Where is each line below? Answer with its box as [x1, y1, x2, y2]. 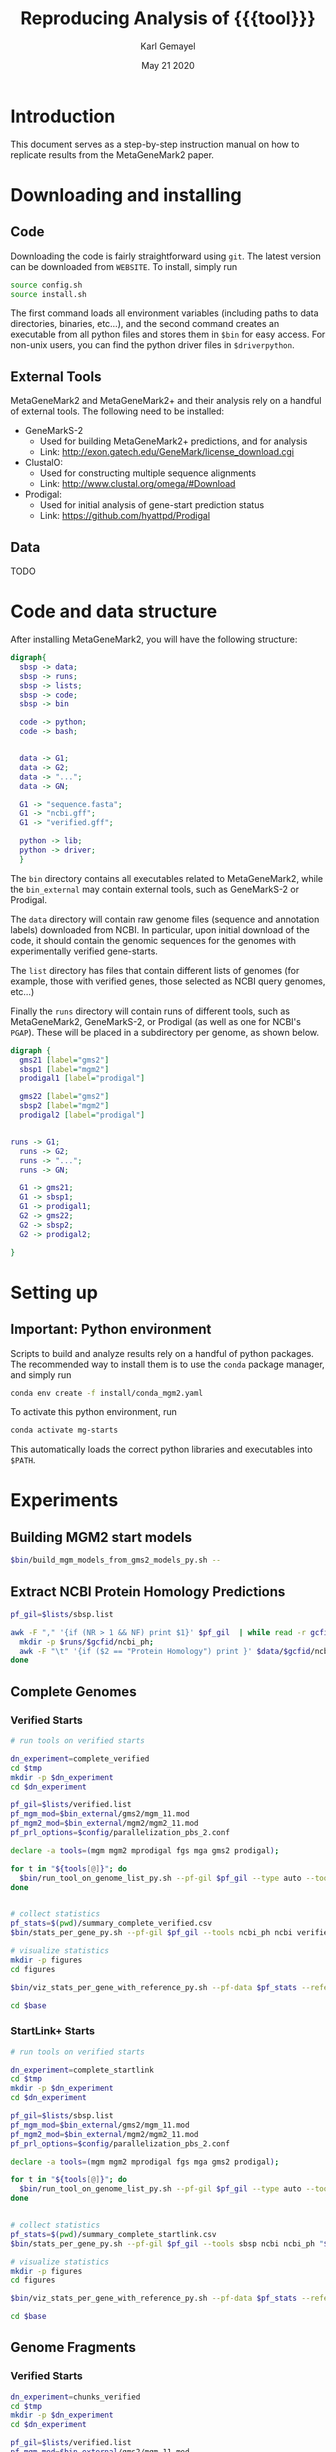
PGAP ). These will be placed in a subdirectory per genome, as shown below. [10, 1026, 320, 1038]
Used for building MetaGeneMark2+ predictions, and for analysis [39, 435, 308, 447]
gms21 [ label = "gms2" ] [19, 1055, 110, 1065]
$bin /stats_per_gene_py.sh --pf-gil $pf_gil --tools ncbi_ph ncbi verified [10, 1928, 333, 1938]
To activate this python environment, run [10, 1406, 177, 1418]
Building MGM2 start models [10, 1528, 193, 1546]
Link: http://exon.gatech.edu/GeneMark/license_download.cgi [39, 446, 295, 458]
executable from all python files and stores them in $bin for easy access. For [10, 328, 326, 341]
